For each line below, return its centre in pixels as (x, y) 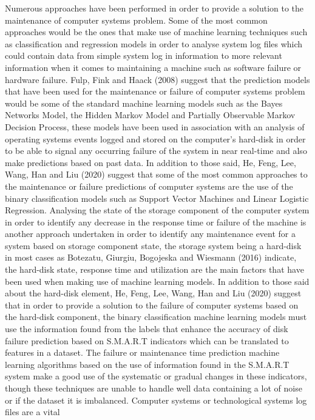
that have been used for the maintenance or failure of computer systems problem (155, 91)
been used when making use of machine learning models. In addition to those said (157, 281)
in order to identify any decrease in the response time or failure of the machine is (156, 222)
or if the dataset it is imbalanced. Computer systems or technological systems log (156, 400)
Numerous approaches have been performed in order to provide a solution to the (154, 8)
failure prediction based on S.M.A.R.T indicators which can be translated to (147, 340)
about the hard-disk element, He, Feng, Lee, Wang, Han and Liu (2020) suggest (153, 293)
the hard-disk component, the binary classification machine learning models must (156, 317)
